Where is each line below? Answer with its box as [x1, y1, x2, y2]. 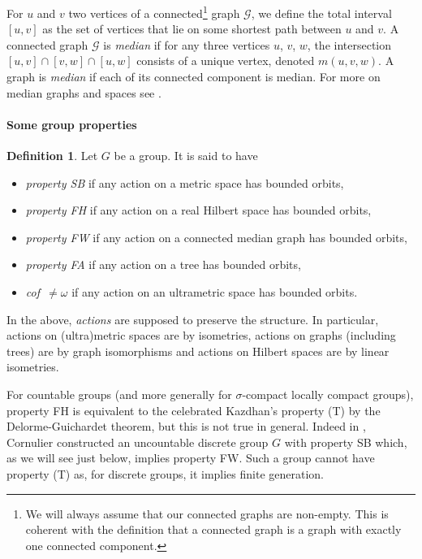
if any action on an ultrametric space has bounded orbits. [71, 283, 358, 300]
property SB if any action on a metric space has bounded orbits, [25, 174, 344, 191]
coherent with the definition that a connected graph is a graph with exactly [25, 521, 402, 538]
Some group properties [6, 115, 137, 132]
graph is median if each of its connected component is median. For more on [6, 68, 381, 85]
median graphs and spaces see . [6, 84, 161, 101]
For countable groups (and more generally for [6, 385, 232, 402]
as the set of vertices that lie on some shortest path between [42, 20, 342, 37]
